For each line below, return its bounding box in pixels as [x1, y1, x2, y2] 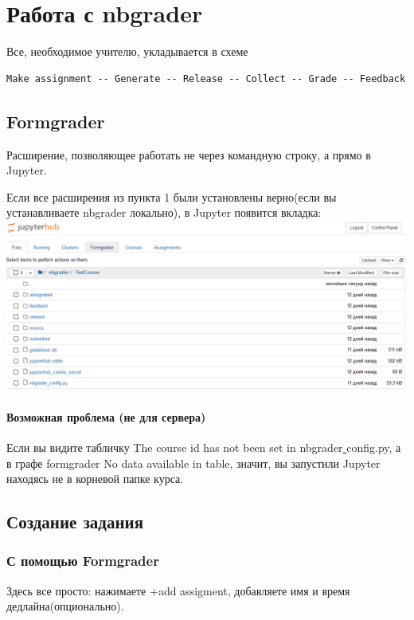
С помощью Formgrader [6, 551, 159, 571]
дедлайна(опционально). [6, 598, 124, 614]
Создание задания [6, 509, 144, 534]
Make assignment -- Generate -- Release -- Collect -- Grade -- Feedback [6, 73, 406, 84]
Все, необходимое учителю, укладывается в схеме [6, 43, 248, 60]
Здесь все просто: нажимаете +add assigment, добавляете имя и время [6, 582, 350, 598]
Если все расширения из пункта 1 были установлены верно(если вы [6, 188, 337, 205]
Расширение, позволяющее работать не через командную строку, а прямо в [6, 146, 371, 163]
